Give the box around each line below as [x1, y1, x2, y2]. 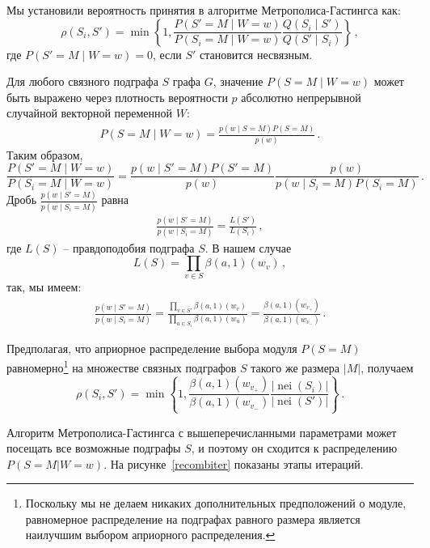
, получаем [360, 359, 414, 376]
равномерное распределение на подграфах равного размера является [25, 510, 360, 527]
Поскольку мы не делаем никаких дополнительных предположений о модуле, [25, 495, 407, 512]
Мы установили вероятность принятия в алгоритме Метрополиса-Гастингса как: [6, 2, 401, 18]
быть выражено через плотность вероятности [6, 88, 228, 105]
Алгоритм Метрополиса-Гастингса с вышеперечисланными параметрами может [6, 423, 397, 440]
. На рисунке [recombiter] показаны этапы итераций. [103, 455, 364, 472]
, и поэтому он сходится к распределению [191, 440, 398, 457]
